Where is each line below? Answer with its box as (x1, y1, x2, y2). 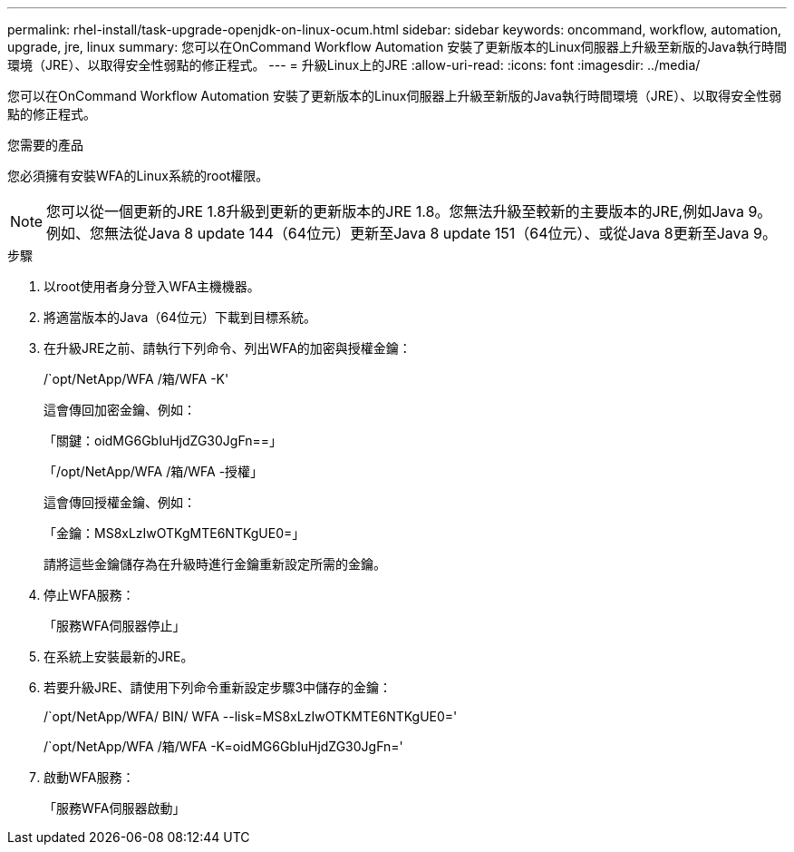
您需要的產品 (7, 137, 83, 152)
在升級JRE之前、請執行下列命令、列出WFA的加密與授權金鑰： (44, 340, 412, 356)
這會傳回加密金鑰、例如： (44, 402, 196, 417)
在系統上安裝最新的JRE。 (44, 649, 194, 664)
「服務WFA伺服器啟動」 (44, 800, 186, 816)
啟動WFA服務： (44, 769, 135, 785)
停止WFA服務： (44, 587, 135, 602)
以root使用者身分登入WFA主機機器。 (44, 279, 260, 294)
